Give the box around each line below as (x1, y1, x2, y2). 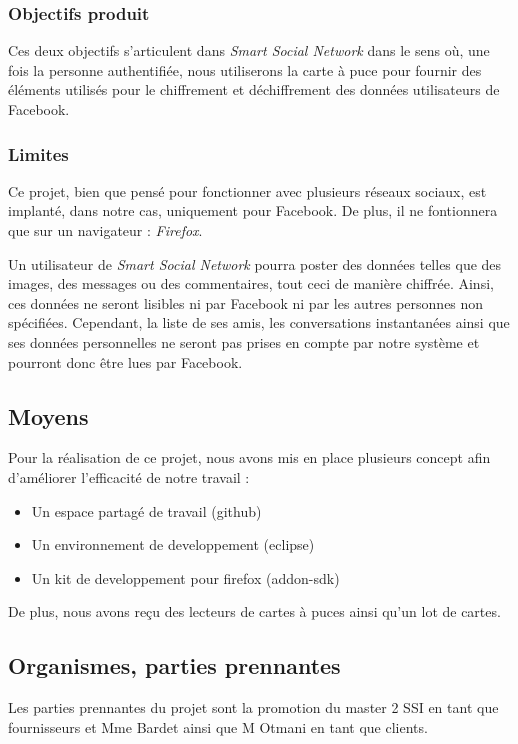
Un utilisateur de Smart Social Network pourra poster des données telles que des (8, 253, 502, 274)
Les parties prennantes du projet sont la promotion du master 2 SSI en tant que (8, 697, 499, 718)
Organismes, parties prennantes (8, 650, 341, 681)
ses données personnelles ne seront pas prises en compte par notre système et (8, 331, 480, 352)
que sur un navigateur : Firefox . (8, 220, 203, 240)
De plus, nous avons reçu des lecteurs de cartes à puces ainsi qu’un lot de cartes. (8, 601, 501, 622)
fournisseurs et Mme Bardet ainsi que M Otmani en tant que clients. (8, 716, 428, 737)
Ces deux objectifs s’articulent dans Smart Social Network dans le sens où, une (8, 40, 490, 61)
